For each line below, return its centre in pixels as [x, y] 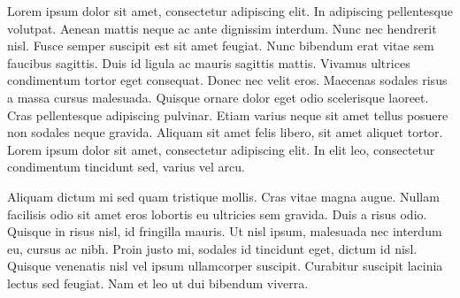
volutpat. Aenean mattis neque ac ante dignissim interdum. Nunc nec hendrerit [222, 28]
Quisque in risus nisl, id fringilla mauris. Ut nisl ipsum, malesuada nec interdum [225, 231]
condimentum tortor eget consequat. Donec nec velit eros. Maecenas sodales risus [227, 80]
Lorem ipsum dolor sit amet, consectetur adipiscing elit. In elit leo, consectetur [221, 149]
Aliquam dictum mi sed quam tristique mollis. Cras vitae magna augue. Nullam [223, 196]
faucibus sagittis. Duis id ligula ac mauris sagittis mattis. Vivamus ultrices [209, 62]
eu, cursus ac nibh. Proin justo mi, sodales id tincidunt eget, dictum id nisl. [212, 248]
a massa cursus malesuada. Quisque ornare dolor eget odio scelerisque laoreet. [218, 97]
